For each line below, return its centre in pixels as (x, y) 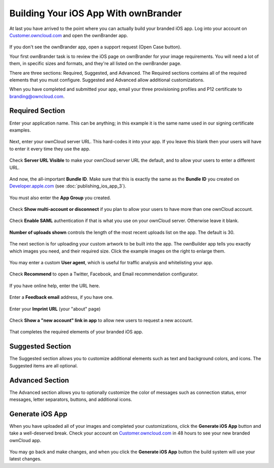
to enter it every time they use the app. (50, 149)
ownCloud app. (25, 440)
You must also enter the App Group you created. (60, 198)
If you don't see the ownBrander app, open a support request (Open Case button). (95, 47)
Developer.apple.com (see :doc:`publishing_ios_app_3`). (68, 186)
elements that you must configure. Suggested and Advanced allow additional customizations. (107, 80)
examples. (20, 130)
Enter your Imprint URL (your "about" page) (55, 309)
